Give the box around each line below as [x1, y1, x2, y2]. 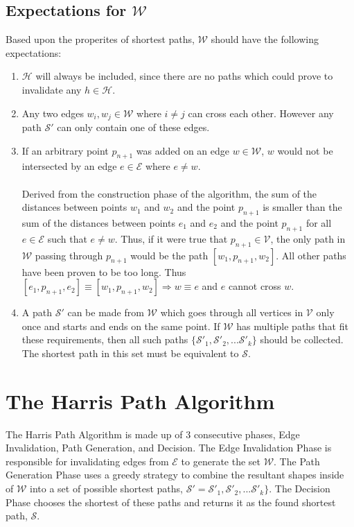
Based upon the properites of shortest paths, [6, 32, 195, 46]
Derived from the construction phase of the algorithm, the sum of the [21, 186, 317, 200]
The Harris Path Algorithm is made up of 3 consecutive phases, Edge [6, 426, 300, 441]
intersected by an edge [21, 159, 117, 173]
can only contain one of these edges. [57, 120, 210, 135]
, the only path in [270, 231, 346, 245]
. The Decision [269, 481, 330, 496]
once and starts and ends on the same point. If [21, 318, 220, 333]
